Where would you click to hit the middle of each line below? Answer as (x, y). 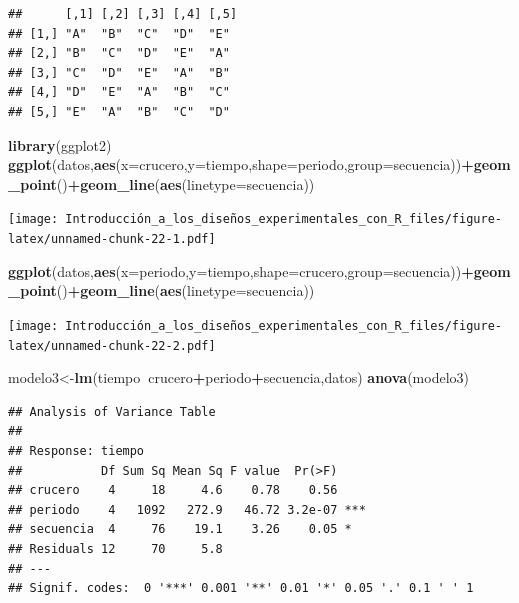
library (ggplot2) (60, 144)
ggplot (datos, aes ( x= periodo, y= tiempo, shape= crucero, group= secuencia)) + (241, 270)
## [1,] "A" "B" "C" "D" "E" (119, 33)
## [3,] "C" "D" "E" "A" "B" (119, 72)
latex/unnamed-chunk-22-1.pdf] (112, 239)
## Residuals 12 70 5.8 (115, 548)
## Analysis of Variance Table (112, 411)
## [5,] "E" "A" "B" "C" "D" (119, 111)
